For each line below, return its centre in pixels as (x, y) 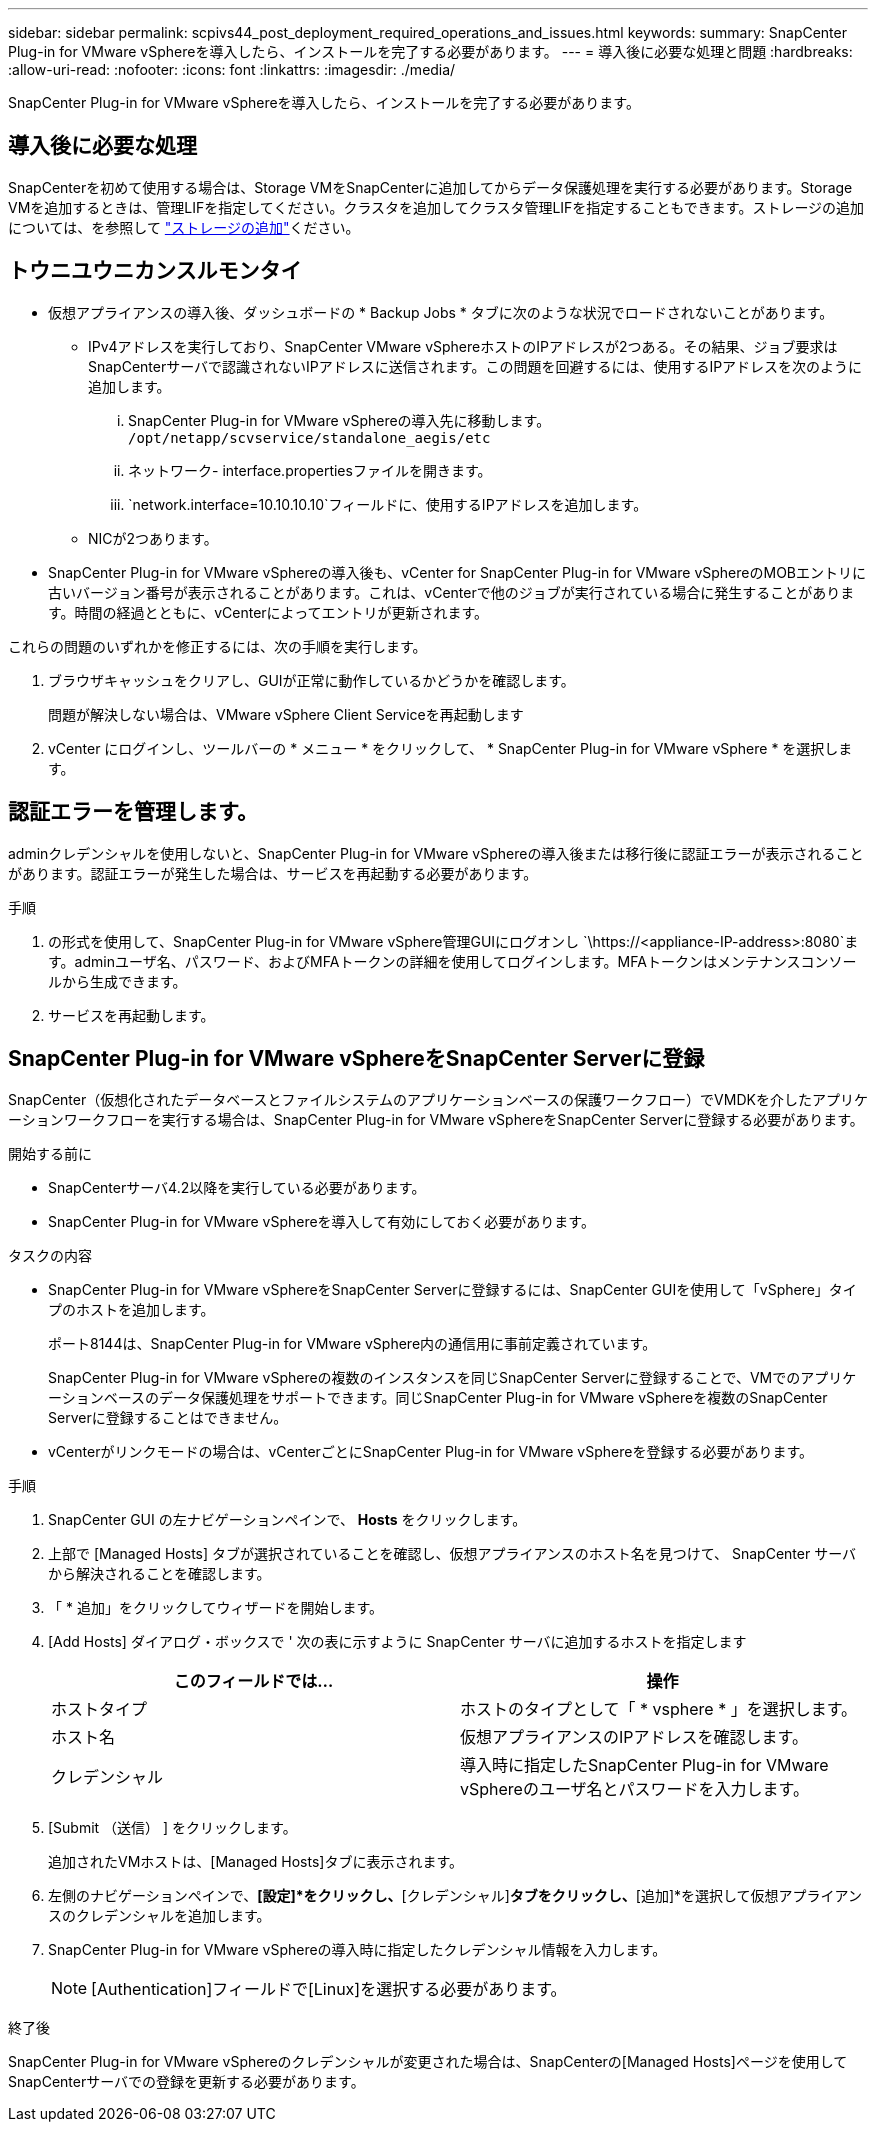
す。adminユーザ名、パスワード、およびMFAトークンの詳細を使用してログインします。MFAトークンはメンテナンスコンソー (452, 961)
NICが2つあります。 (153, 538)
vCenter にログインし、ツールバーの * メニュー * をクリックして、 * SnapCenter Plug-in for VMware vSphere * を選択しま (450, 748)
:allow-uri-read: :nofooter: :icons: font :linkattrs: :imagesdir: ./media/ (232, 69)
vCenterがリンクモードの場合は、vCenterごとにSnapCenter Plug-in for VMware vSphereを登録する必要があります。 (431, 1452)
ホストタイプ (99, 1709)
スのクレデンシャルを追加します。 (159, 1916)
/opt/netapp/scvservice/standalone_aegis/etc (309, 437)
